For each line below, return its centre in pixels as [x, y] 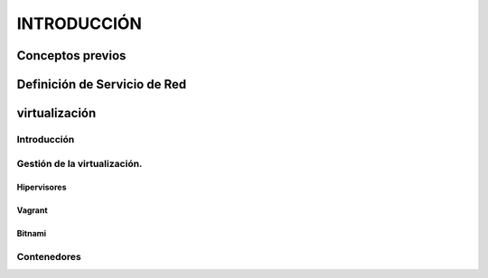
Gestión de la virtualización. [80, 163]
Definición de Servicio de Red [102, 84]
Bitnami [32, 234]
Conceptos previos [71, 56]
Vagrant [33, 210]
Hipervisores [42, 187]
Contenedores [49, 257]
